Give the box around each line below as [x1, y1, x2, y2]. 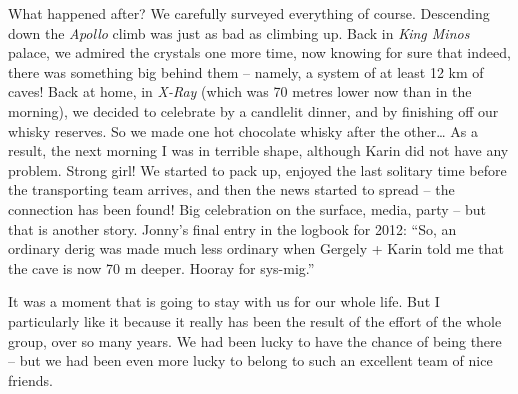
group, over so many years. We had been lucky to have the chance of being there [8, 330, 502, 351]
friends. [8, 369, 53, 390]
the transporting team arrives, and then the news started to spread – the [8, 179, 455, 200]
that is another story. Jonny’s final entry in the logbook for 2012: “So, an [8, 218, 457, 239]
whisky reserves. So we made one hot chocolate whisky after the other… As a [8, 120, 478, 141]
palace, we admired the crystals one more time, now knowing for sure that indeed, [8, 42, 511, 63]
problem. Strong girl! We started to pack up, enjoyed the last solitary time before [8, 159, 507, 180]
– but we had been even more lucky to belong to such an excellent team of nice [8, 350, 493, 371]
